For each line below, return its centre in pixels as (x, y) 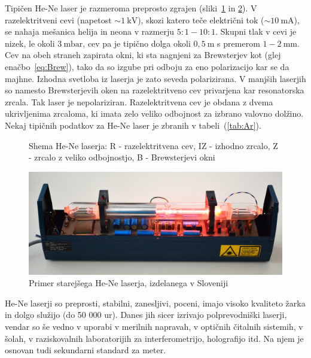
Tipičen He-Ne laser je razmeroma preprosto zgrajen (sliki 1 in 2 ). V (131, 8)
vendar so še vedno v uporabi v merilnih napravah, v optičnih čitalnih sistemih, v (154, 326)
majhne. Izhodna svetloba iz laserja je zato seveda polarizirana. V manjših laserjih (155, 78)
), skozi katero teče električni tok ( (201, 19)
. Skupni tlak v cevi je (256, 31)
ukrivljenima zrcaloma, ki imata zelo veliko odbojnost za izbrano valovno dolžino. (154, 113)
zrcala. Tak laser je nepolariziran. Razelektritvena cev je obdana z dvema (139, 101)
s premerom (239, 43)
